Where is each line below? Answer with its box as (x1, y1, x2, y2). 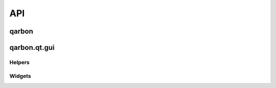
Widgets (9, 72, 31, 79)
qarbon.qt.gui (9, 43, 55, 52)
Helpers (9, 58, 30, 66)
